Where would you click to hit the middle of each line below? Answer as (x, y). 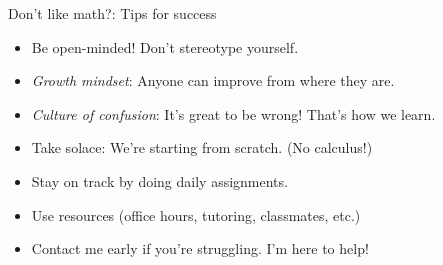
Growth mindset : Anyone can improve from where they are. (213, 80)
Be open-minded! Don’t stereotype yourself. (165, 46)
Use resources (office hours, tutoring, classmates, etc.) (196, 214)
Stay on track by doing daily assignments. (159, 180)
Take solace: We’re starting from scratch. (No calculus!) (202, 147)
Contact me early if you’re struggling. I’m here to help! (200, 248)
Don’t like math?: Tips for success (112, 13)
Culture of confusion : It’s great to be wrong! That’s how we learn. (233, 113)
